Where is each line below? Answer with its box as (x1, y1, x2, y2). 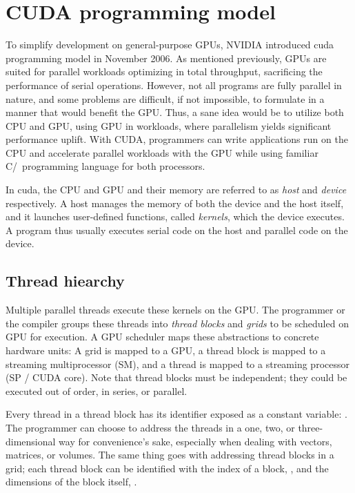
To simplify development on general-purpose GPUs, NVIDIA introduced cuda (6, 37, 334, 52)
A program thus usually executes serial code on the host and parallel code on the (6, 222, 348, 237)
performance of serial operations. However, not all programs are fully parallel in (6, 77, 342, 92)
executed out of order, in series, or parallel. (6, 383, 187, 398)
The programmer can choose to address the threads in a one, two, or (6, 420, 295, 434)
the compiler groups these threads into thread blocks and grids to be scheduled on (6, 316, 349, 330)
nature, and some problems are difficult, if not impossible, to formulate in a (6, 91, 325, 106)
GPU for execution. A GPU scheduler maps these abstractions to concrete (6, 329, 319, 344)
